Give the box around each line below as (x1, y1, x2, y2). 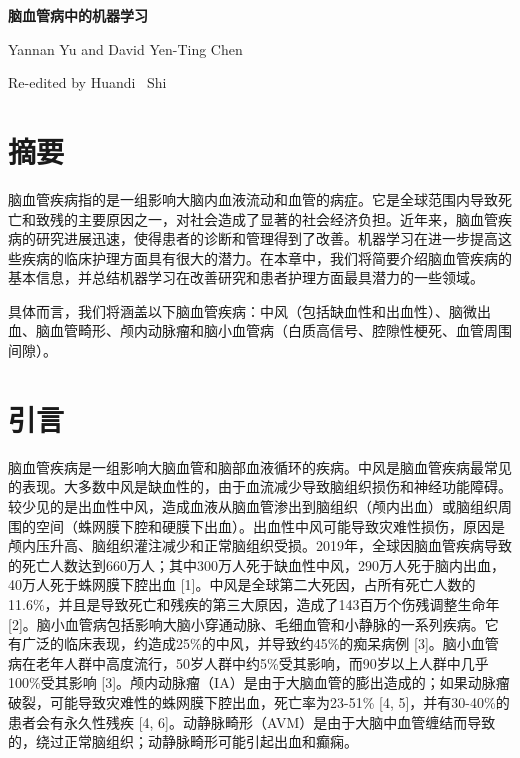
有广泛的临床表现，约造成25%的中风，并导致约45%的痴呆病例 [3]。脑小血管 (8, 633, 499, 654)
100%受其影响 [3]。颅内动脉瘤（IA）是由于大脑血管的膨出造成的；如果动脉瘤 (8, 672, 510, 693)
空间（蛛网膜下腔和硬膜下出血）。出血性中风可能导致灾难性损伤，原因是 (35, 515, 505, 536)
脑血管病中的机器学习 (8, 5, 148, 25)
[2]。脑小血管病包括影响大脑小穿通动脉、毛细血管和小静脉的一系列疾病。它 (8, 613, 499, 634)
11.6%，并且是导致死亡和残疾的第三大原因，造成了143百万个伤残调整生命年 (8, 593, 500, 614)
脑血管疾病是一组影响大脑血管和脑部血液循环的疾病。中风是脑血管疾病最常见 (8, 456, 512, 477)
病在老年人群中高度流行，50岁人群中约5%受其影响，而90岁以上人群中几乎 (8, 652, 489, 673)
